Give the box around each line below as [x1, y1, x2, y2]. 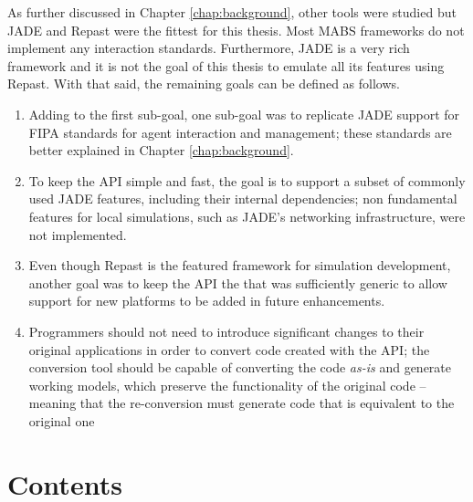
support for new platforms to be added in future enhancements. [28, 291, 385, 310]
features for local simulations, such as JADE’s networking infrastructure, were [28, 206, 466, 225]
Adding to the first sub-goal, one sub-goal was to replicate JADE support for [28, 104, 460, 123]
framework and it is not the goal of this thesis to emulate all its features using [7, 56, 445, 75]
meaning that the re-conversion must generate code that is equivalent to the [28, 393, 455, 413]
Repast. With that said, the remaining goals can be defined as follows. [7, 74, 400, 93]
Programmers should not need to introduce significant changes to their [28, 321, 425, 340]
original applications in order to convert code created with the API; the [28, 340, 430, 359]
